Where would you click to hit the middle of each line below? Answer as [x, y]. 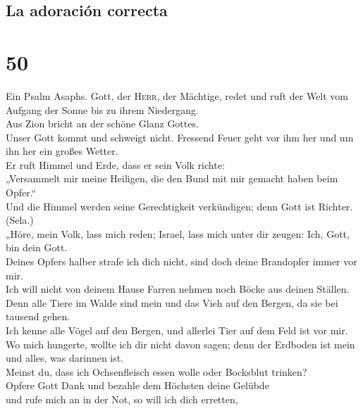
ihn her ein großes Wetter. [62, 151]
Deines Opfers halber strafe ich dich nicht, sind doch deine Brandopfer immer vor [181, 261]
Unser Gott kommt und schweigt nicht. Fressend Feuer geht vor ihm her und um [180, 137]
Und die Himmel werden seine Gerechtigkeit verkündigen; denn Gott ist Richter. [179, 206]
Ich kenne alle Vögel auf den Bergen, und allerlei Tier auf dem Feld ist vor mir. [177, 330]
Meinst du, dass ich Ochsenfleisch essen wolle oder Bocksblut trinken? [156, 371]
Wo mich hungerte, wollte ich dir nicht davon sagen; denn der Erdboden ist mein [180, 344]
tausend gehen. [38, 316]
